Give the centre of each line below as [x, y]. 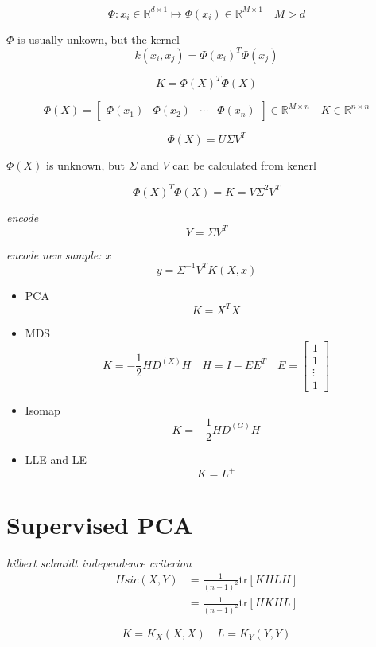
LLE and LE [56, 460]
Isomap [43, 409]
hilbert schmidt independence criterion [99, 562]
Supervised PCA [100, 524]
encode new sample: [54, 254]
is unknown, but [85, 164]
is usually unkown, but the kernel [99, 39]
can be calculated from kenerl [244, 164]
